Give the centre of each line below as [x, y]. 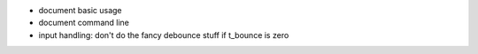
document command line [84, 23]
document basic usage [81, 10]
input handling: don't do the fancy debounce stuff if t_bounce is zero [164, 35]
